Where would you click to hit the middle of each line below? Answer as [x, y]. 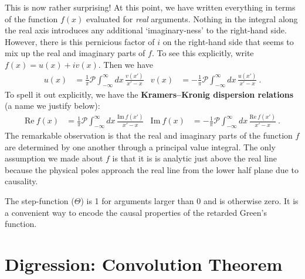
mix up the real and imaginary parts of [75, 53]
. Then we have [126, 64]
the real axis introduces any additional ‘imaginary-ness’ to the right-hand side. [146, 30]
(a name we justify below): [52, 106]
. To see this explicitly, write [203, 53]
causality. [21, 181]
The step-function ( [40, 201]
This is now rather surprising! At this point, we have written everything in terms [150, 7]
